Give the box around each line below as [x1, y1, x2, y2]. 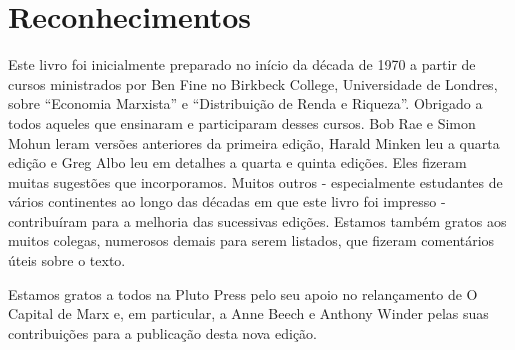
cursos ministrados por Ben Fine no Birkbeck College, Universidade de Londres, [8, 73, 498, 94]
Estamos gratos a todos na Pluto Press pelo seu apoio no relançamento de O [8, 283, 478, 304]
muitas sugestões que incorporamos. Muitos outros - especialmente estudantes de [8, 171, 503, 192]
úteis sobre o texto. [8, 250, 126, 271]
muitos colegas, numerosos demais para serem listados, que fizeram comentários [8, 230, 495, 251]
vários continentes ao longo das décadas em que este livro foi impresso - [8, 191, 446, 212]
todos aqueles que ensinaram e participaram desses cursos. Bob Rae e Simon [8, 112, 476, 133]
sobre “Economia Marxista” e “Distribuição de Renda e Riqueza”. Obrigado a [8, 93, 483, 114]
